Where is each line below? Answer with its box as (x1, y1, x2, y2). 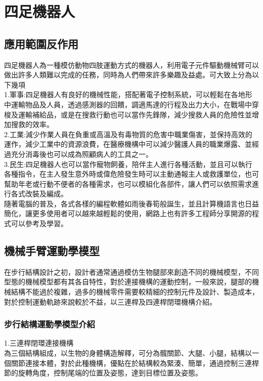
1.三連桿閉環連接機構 (4, 337, 73, 348)
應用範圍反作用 (4, 35, 78, 51)
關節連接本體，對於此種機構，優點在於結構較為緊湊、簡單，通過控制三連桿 (11, 357, 259, 368)
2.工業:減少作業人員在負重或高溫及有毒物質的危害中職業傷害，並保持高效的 (4, 129, 252, 139)
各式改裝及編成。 (11, 188, 68, 199)
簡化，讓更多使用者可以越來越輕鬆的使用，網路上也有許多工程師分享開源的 (4, 208, 252, 219)
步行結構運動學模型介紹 (4, 318, 95, 330)
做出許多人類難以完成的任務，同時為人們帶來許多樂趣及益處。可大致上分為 (4, 69, 252, 80)
